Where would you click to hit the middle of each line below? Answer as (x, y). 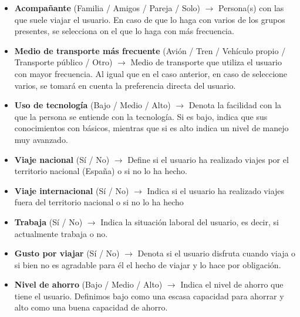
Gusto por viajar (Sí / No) (67, 253)
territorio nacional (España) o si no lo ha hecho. (101, 171)
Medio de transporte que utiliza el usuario (206, 62)
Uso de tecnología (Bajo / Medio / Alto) (92, 105)
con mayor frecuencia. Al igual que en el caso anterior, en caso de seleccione (151, 73)
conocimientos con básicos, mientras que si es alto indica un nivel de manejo (151, 128)
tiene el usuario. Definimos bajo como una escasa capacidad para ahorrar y (149, 296)
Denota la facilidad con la (235, 105)
